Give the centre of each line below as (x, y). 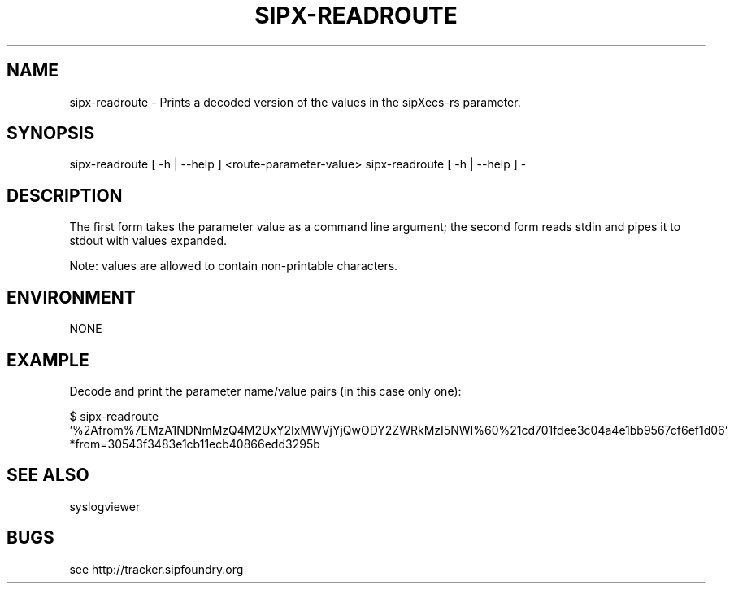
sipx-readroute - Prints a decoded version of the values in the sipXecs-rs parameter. (295, 102)
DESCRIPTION (65, 195)
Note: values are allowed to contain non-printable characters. (234, 266)
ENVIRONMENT (71, 297)
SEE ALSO (48, 475)
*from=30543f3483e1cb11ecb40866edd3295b (195, 444)
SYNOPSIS (51, 133)
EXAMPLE (48, 360)
